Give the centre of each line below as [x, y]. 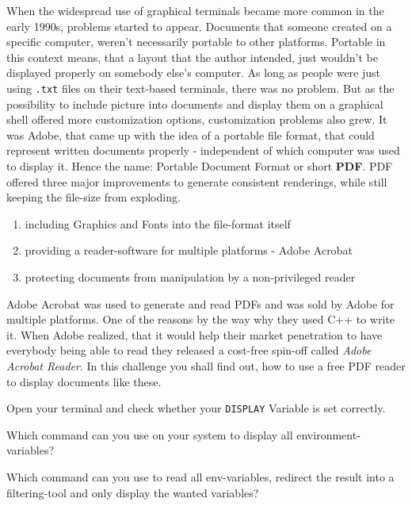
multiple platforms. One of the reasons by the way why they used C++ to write [201, 319]
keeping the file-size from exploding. [93, 197]
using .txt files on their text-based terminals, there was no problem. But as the [200, 88]
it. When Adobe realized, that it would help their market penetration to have [195, 334]
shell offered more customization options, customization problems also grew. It [197, 119]
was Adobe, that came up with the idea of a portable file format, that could [191, 134]
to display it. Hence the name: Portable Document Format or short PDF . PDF [200, 166]
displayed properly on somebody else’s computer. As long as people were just [194, 73]
